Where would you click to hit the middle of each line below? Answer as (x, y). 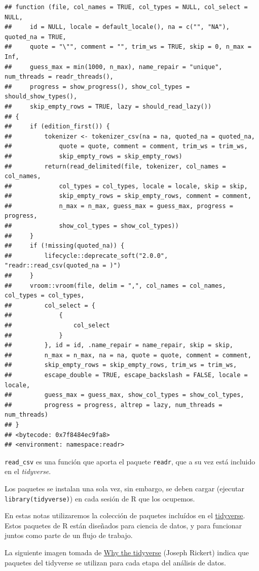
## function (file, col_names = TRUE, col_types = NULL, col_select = (126, 7)
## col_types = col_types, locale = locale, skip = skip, (126, 186)
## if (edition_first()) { (57, 127)
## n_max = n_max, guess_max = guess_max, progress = (119, 206)
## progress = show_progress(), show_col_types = (97, 87)
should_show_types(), (41, 97)
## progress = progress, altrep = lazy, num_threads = (114, 405)
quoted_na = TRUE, (35, 37)
